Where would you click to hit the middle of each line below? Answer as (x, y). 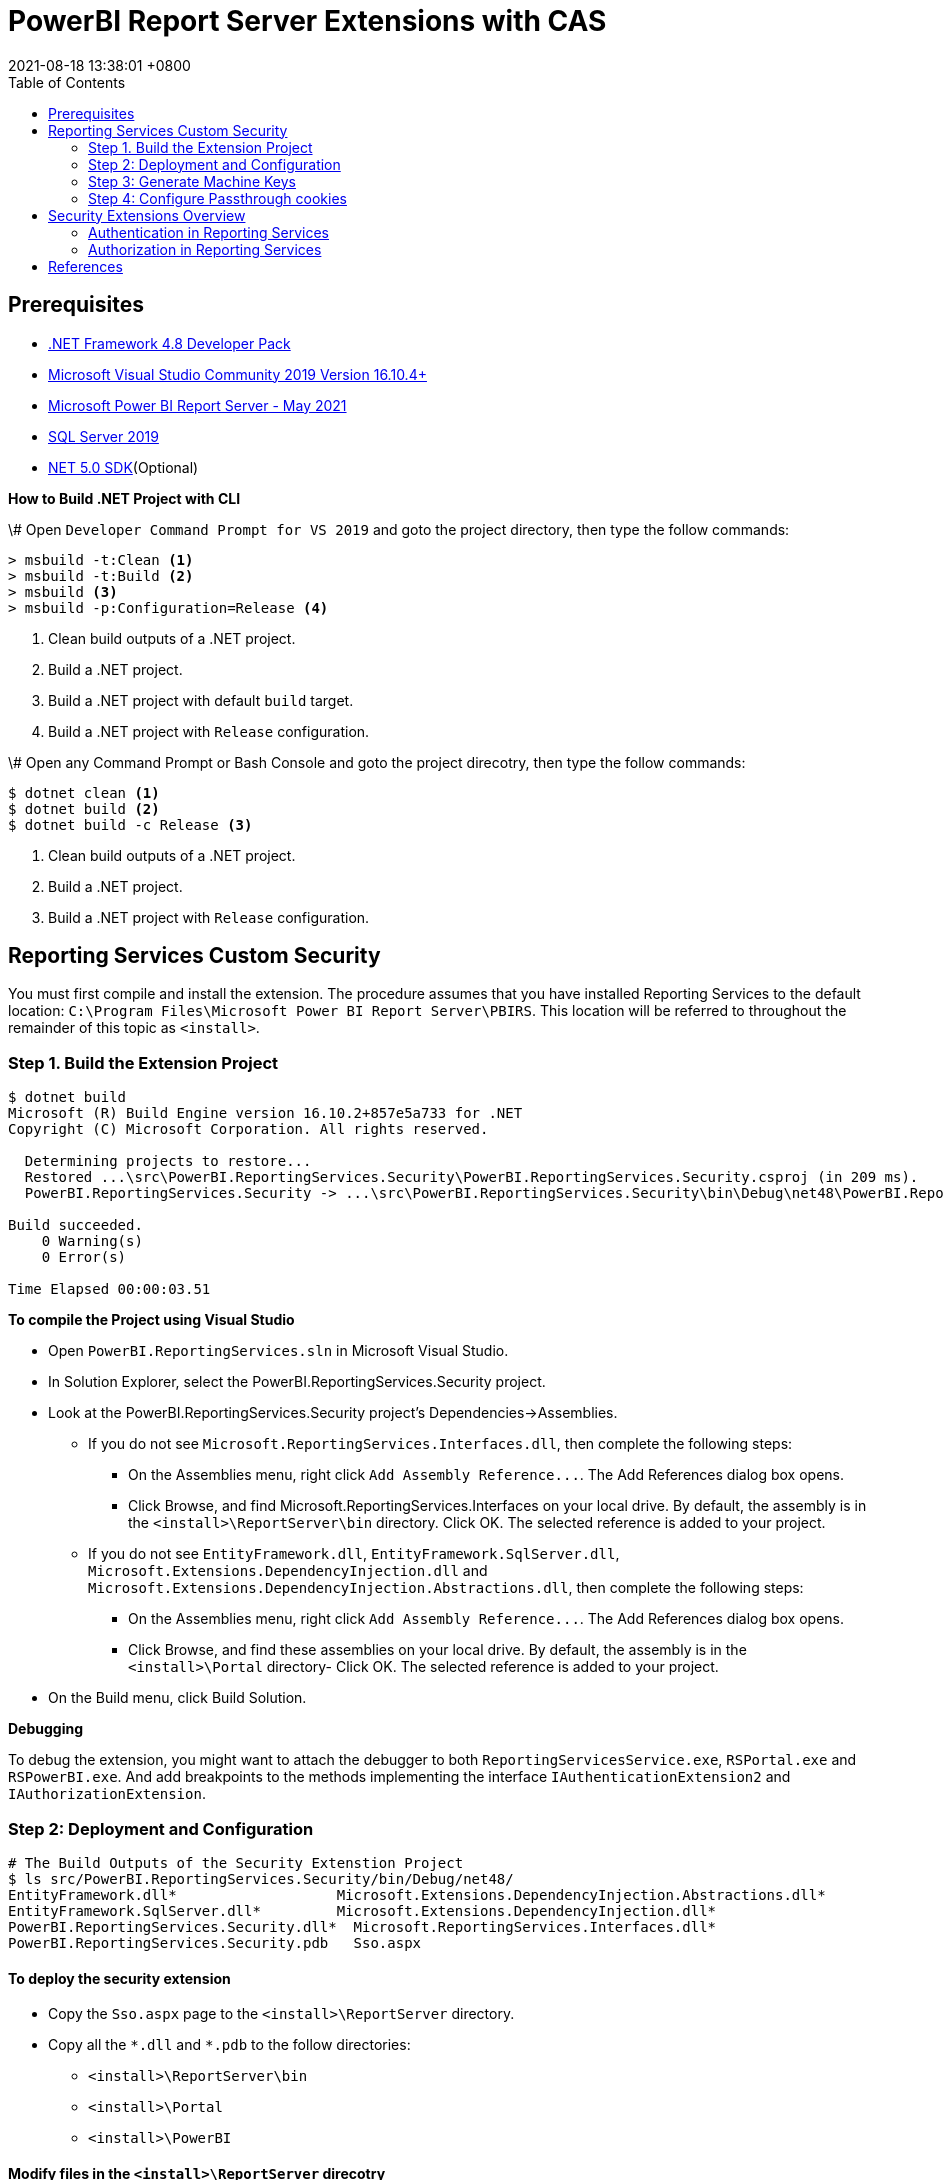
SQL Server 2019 (103, 436)
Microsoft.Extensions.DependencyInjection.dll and (288, 1571)
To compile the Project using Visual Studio (151, 1320)
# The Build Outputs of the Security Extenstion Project (236, 1862)
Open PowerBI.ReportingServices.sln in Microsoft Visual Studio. (278, 1351)
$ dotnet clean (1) (84, 792)
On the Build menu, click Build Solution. (177, 1698)
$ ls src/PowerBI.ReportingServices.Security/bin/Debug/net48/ (261, 1878)
